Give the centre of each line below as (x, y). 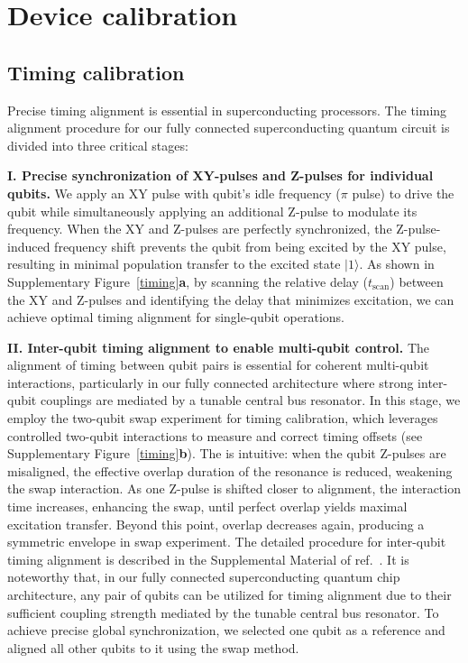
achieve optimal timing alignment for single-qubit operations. (176, 317)
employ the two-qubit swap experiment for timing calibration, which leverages (223, 418)
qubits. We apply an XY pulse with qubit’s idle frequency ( (174, 193)
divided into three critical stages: (98, 145)
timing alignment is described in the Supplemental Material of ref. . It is (208, 559)
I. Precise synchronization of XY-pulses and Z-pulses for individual (220, 175)
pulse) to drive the (403, 193)
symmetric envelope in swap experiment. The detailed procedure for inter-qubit (227, 542)
